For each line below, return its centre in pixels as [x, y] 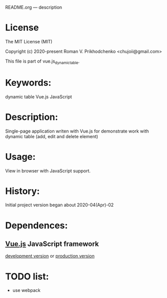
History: [23, 191]
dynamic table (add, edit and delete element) [52, 136]
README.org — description [34, 7]
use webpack [26, 290]
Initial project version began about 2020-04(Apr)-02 [60, 205]
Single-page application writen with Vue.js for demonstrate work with [77, 131]
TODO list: [27, 276]
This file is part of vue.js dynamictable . [43, 62]
